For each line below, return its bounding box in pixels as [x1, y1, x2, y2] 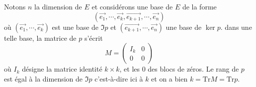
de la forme [182, 1, 217, 11]
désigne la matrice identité [22, 64, 102, 74]
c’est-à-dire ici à [94, 73, 143, 84]
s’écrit [84, 32, 103, 43]
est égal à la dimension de [4, 73, 83, 84]
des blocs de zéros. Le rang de [148, 64, 239, 74]
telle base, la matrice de [4, 32, 77, 43]
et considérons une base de [91, 1, 173, 11]
